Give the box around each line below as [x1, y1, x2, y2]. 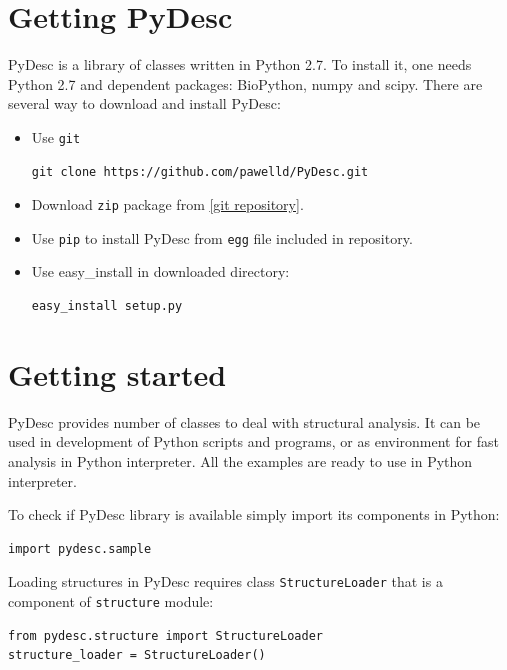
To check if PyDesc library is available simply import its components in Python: [8, 504, 500, 525]
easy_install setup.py [31, 299, 183, 314]
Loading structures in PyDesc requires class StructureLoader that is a [8, 571, 443, 592]
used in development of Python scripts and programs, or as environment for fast [8, 431, 499, 452]
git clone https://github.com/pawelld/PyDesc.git [31, 164, 369, 179]
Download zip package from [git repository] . [31, 194, 304, 215]
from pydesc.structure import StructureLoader [8, 628, 323, 643]
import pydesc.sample [8, 541, 152, 556]
